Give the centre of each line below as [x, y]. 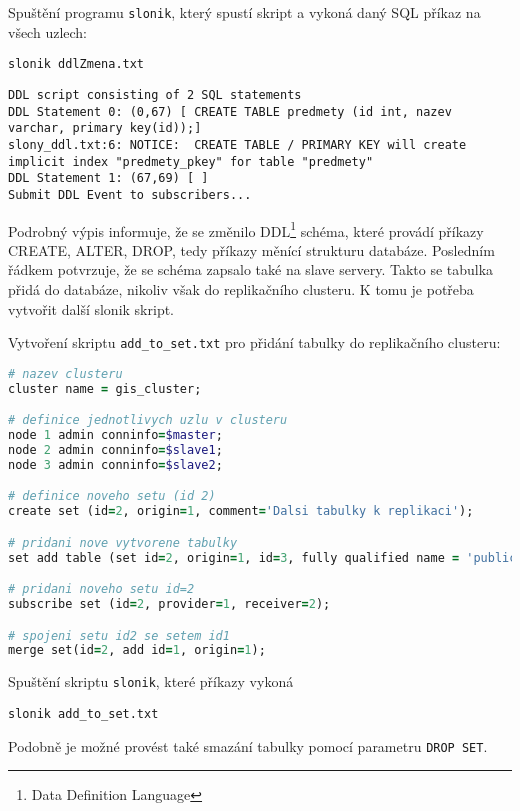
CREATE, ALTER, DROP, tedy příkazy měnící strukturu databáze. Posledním [251, 249]
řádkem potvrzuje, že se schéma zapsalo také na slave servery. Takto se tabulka [251, 269]
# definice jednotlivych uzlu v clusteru [148, 420]
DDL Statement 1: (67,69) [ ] [108, 178]
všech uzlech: [48, 31]
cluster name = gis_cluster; [105, 388]
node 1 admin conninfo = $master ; [115, 435]
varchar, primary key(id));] [105, 128]
